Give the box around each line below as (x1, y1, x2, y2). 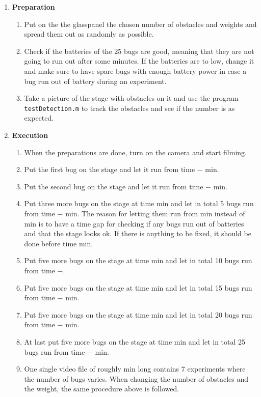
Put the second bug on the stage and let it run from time (24, 181, 203, 191)
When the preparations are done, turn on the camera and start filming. (24, 147, 247, 157)
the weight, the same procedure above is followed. (24, 383, 179, 394)
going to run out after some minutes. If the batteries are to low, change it (24, 55, 254, 66)
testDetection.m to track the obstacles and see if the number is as (24, 102, 235, 113)
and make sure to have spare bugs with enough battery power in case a (24, 65, 247, 76)
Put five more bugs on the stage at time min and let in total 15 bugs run (24, 282, 252, 293)
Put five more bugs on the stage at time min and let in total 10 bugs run (24, 255, 252, 266)
